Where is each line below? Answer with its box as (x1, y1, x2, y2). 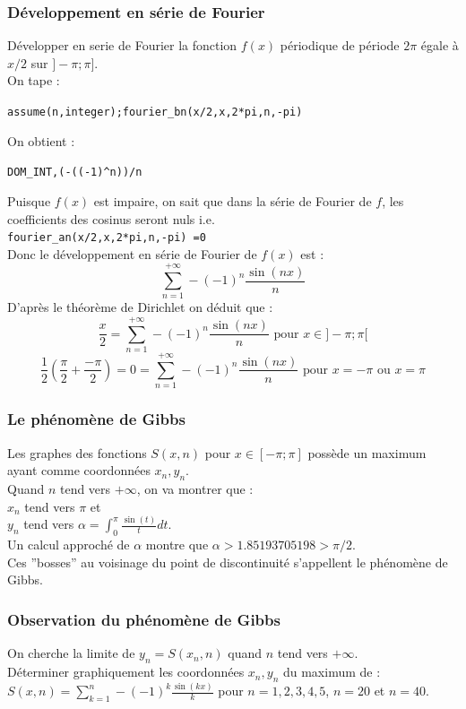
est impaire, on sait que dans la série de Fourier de (93, 191, 372, 210)
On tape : (7, 71, 60, 90)
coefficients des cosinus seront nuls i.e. (7, 209, 215, 228)
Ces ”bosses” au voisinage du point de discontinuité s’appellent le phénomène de (7, 552, 448, 571)
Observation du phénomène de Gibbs (7, 608, 280, 630)
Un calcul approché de (7, 535, 130, 554)
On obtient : (7, 131, 75, 150)
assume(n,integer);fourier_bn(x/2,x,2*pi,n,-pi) (7, 106, 303, 118)
